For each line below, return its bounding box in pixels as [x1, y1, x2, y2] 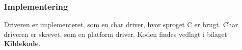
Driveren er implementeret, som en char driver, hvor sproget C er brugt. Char [4, 19, 238, 30]
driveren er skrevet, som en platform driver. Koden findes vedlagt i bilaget [4, 29, 227, 39]
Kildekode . [4, 38, 41, 49]
